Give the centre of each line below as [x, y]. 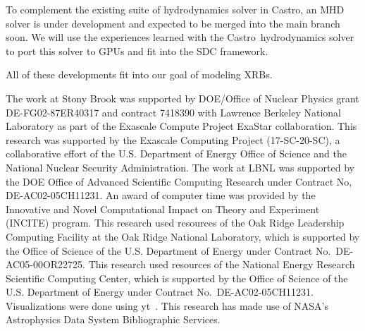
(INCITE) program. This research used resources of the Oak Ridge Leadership [175, 223]
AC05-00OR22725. [45, 264]
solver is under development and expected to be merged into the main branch [173, 23]
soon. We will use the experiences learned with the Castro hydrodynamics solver [180, 37]
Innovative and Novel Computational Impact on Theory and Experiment [163, 209]
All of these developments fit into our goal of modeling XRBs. [139, 74]
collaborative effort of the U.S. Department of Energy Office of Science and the [176, 154]
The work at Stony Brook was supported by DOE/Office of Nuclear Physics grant [182, 98]
